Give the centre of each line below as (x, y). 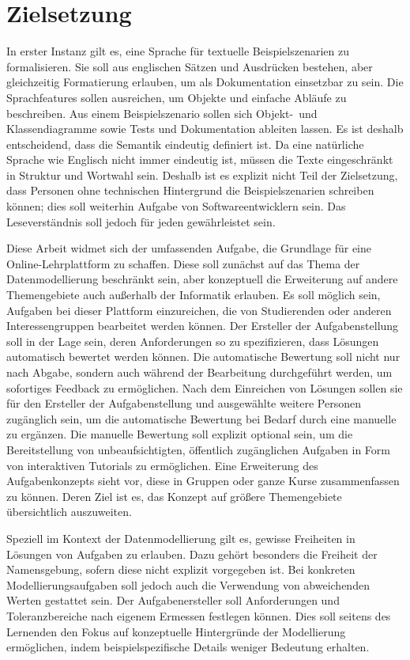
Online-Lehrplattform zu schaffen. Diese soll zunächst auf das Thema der (183, 263)
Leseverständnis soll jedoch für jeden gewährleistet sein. (141, 221)
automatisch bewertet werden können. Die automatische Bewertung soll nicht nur (203, 357)
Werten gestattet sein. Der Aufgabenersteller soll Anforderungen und (173, 600)
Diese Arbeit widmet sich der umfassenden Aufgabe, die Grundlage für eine (189, 248)
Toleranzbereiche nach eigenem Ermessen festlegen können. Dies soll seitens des (199, 615)
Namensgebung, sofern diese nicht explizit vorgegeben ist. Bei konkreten (181, 569)
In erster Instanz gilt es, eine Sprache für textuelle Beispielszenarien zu (178, 51)
